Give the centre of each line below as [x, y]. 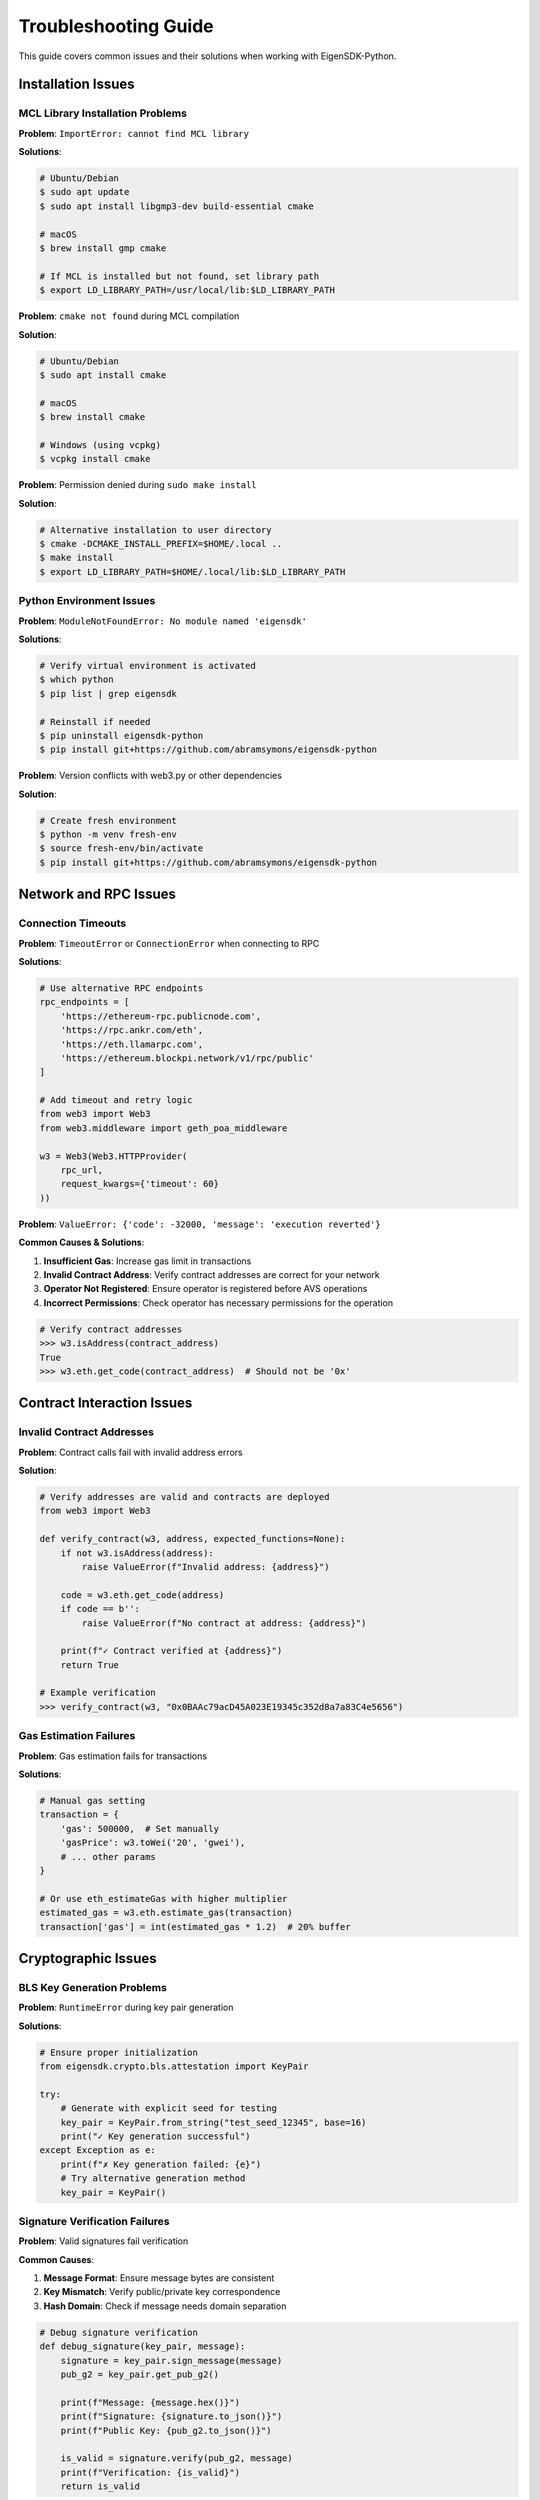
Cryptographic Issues [87, 1958]
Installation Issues [76, 84]
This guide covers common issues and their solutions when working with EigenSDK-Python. [207, 56]
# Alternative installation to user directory [155, 529]
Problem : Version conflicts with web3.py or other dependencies [150, 776]
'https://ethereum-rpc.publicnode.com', [161, 1016]
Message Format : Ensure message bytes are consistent [159, 2278]
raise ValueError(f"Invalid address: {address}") [205, 1566]
